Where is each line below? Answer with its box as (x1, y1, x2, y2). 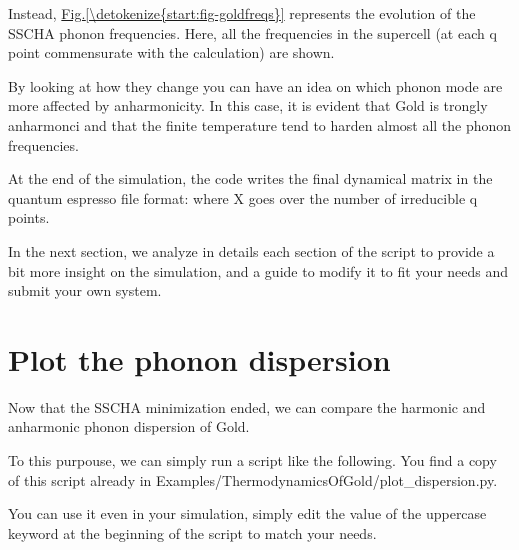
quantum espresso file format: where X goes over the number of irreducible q (8, 187, 478, 208)
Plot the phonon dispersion (8, 338, 391, 379)
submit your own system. (8, 280, 162, 301)
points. (8, 207, 50, 228)
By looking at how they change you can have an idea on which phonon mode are (8, 75, 503, 96)
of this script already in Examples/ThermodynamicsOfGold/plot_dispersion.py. (8, 469, 498, 490)
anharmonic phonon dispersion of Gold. (8, 416, 250, 437)
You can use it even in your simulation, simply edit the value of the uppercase (8, 503, 487, 524)
